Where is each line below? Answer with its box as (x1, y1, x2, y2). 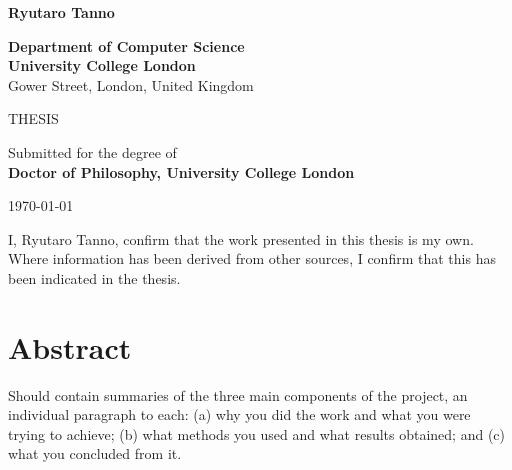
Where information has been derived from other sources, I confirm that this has (8, 248, 496, 269)
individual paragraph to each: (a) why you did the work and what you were (8, 404, 471, 425)
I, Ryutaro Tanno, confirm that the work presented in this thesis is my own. (8, 228, 474, 249)
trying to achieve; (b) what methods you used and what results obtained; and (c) (8, 423, 506, 444)
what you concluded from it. (8, 443, 182, 464)
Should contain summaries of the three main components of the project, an (8, 384, 468, 405)
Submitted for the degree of (8, 141, 177, 162)
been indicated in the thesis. (8, 267, 181, 288)
